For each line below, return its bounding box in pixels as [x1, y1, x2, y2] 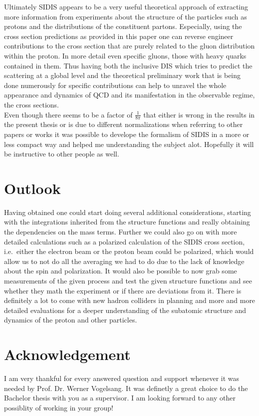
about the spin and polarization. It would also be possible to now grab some [4, 265, 237, 276]
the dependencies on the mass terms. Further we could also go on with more [4, 226, 237, 237]
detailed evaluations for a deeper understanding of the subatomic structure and [4, 304, 247, 315]
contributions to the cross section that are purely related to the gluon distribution [4, 40, 255, 51]
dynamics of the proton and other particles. [4, 314, 137, 325]
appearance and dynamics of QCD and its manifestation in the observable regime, [4, 89, 255, 100]
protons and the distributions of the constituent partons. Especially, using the [4, 21, 242, 31]
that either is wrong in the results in [143, 109, 255, 119]
